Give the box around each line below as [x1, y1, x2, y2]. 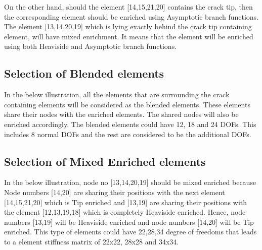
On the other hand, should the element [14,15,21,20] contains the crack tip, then [4, 2, 253, 12]
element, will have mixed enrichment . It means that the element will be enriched [4, 31, 253, 41]
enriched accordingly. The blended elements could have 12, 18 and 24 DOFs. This [4, 118, 256, 129]
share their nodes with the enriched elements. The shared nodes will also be [4, 109, 239, 119]
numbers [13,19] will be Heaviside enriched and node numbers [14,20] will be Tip [4, 216, 254, 227]
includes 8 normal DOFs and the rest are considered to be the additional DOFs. [4, 129, 251, 139]
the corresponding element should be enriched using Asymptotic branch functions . [4, 11, 259, 22]
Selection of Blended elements [4, 66, 164, 81]
